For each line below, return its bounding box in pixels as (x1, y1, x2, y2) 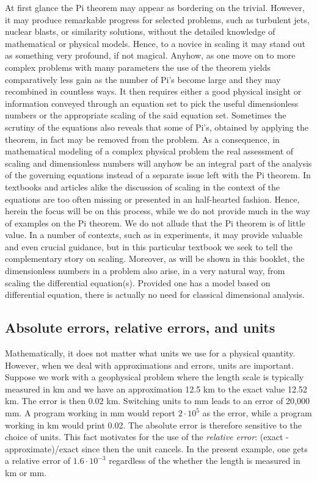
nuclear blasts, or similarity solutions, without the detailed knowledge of (5, 25, 275, 38)
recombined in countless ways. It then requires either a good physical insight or (5, 85, 302, 98)
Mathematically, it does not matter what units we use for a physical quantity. (5, 347, 296, 360)
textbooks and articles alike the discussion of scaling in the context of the (5, 180, 280, 193)
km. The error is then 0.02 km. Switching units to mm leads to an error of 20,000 (5, 394, 310, 407)
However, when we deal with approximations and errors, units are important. (5, 358, 294, 371)
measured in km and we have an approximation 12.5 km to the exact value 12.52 (5, 382, 307, 395)
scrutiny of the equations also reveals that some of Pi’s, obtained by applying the (5, 120, 308, 133)
